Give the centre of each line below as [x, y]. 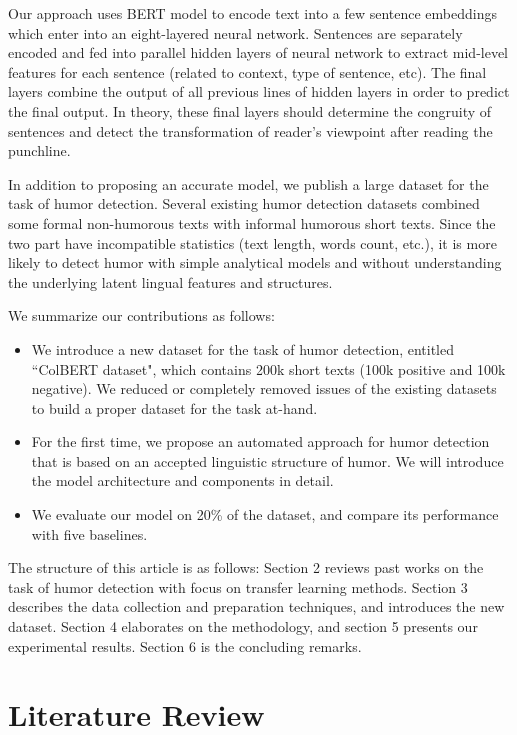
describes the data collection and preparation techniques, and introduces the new [256, 606]
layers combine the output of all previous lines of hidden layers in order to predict [259, 91]
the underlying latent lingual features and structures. [170, 281]
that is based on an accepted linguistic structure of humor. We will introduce [267, 460]
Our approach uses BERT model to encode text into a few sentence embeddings [252, 13]
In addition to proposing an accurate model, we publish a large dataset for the [248, 183]
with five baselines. [89, 533]
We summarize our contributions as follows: [141, 315]
